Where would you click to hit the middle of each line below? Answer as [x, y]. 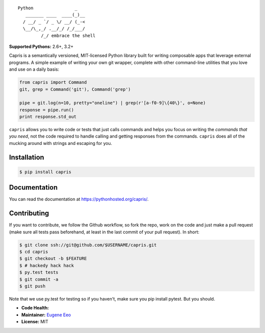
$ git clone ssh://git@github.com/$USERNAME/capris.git [88, 245]
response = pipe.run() [47, 110]
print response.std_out [48, 117]
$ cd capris [34, 252]
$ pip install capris [45, 172]
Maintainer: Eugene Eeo [46, 315]
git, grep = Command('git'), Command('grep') [75, 89]
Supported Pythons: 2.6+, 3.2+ [41, 46]
